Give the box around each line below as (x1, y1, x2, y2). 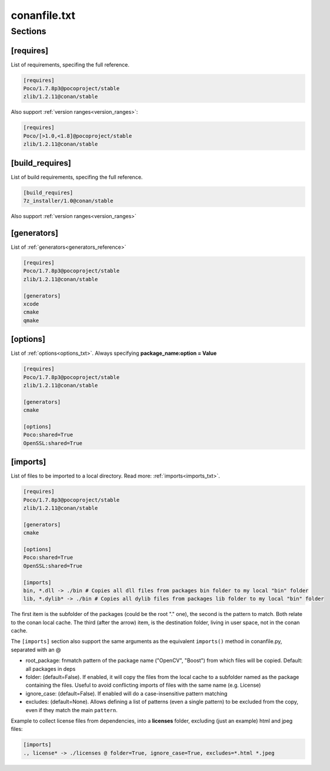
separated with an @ (11, 646, 61, 653)
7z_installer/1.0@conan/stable (23, 197, 114, 205)
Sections (11, 26, 46, 37)
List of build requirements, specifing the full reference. (11, 173, 143, 180)
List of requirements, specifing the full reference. (11, 61, 129, 68)
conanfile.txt (11, 9, 76, 22)
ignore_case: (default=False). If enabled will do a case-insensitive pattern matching (25, 690, 228, 697)
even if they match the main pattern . (25, 706, 118, 713)
